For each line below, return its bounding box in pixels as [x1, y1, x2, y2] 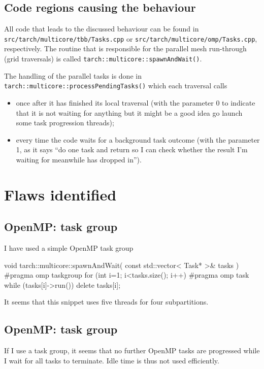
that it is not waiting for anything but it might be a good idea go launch [16, 107, 243, 118]
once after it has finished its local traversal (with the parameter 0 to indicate [16, 97, 255, 108]
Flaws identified [4, 184, 117, 205]
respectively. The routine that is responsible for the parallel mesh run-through [4, 43, 247, 54]
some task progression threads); [16, 117, 114, 128]
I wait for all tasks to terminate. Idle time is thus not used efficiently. [4, 355, 219, 365]
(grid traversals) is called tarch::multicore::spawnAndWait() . [4, 53, 202, 64]
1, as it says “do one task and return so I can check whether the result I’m [16, 144, 248, 155]
